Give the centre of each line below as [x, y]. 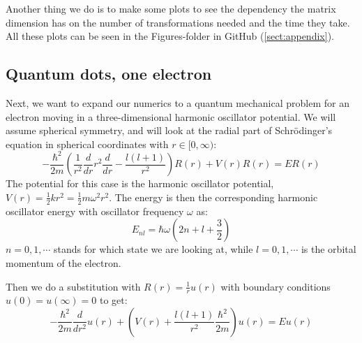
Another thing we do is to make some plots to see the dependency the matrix [171, 8]
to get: [113, 300]
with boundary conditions [276, 286]
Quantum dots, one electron [109, 74]
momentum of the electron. [63, 262]
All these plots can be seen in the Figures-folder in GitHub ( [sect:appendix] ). [170, 36]
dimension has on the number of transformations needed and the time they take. [178, 22]
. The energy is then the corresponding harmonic [213, 197]
